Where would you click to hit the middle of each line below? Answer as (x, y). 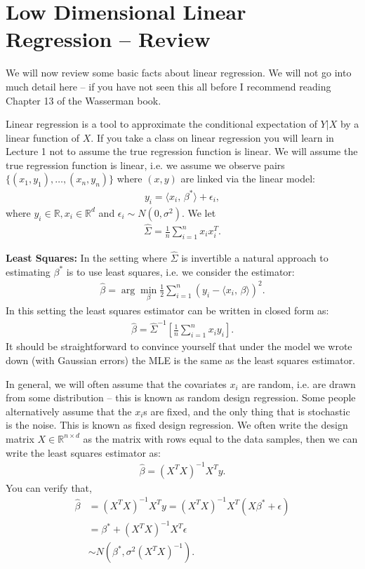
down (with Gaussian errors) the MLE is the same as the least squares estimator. (181, 360)
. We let (199, 212)
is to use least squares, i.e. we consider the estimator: (180, 271)
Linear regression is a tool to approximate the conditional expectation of (161, 124)
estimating (28, 271)
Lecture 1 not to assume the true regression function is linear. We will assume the (182, 151)
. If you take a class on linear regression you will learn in (212, 137)
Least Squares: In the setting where (86, 258)
